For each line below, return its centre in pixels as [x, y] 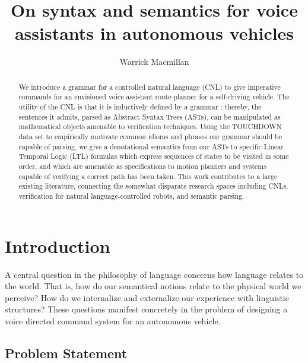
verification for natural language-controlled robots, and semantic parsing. [131, 195]
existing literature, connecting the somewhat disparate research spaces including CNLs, [153, 186]
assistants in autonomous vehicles [154, 33]
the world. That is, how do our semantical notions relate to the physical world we [153, 286]
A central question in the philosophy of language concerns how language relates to [154, 274]
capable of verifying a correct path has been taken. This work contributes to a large [148, 176]
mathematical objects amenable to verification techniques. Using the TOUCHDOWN [150, 126]
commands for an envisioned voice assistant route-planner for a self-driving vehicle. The [154, 97]
